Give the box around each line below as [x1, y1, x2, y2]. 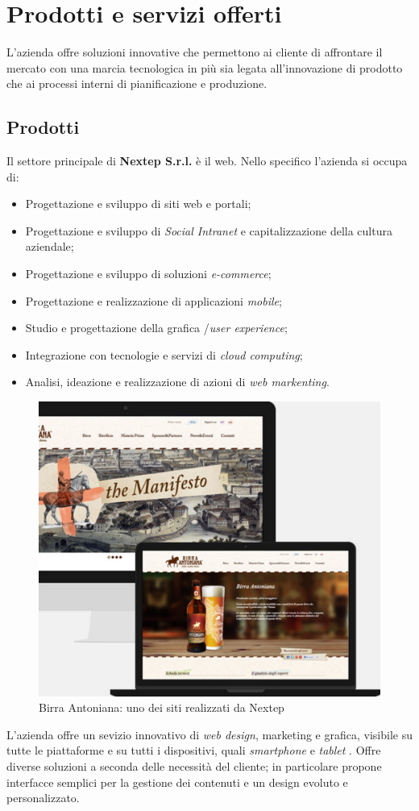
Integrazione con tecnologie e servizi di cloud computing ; [25, 346, 303, 363]
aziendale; [25, 238, 74, 255]
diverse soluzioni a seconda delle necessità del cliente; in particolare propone [6, 758, 382, 775]
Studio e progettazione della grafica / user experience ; [25, 319, 288, 336]
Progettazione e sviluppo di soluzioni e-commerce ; [25, 265, 272, 282]
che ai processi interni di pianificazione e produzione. [6, 75, 268, 92]
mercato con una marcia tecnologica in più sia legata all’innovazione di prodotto [6, 59, 403, 76]
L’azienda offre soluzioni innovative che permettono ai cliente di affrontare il [6, 44, 383, 60]
